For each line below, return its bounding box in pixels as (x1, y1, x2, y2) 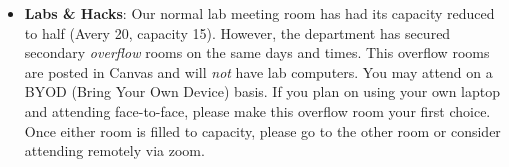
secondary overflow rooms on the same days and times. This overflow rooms (24, 42, 490, 63)
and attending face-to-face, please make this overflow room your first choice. (24, 100, 491, 121)
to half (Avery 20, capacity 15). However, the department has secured (24, 22, 451, 43)
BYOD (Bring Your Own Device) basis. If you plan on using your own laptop (24, 81, 501, 102)
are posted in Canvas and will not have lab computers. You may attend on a (24, 61, 493, 82)
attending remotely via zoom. (24, 140, 205, 161)
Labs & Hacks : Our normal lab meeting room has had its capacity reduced (24, 3, 495, 23)
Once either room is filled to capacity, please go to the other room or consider (24, 120, 501, 141)
